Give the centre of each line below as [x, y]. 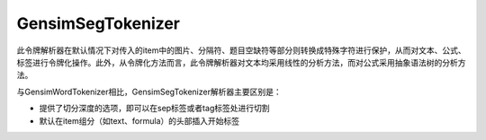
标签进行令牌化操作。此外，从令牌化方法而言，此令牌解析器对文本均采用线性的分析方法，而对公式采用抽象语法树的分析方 [241, 62]
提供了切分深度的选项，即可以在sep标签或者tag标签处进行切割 [154, 109]
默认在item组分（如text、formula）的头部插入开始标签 [139, 120]
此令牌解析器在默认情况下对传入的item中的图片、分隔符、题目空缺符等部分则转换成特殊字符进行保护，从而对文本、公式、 [242, 50]
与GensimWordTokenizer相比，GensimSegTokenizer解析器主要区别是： [149, 92]
